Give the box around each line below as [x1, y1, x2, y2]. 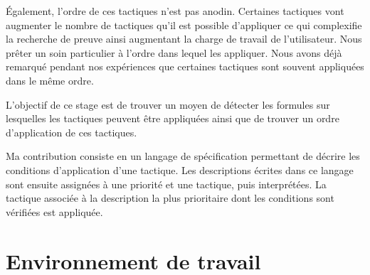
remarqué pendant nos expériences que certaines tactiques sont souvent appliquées [6, 59, 364, 74]
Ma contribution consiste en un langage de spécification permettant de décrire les [6, 149, 360, 163]
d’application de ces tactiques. [6, 124, 137, 139]
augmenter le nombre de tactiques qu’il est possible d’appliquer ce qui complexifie [6, 17, 362, 32]
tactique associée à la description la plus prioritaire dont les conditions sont [6, 190, 334, 205]
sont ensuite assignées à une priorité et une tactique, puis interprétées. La [6, 176, 327, 191]
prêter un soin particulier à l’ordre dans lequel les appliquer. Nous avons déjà [6, 45, 342, 60]
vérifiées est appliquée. [6, 204, 103, 219]
